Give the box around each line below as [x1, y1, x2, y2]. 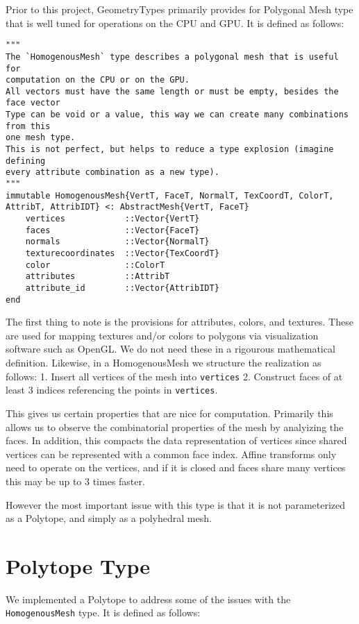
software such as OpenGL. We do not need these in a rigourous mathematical [6, 341, 335, 356]
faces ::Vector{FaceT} [25, 225, 200, 235]
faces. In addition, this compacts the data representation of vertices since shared [6, 433, 347, 448]
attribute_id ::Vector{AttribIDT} [25, 283, 219, 293]
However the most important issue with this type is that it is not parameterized [6, 497, 346, 512]
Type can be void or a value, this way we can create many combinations [6, 110, 349, 120]
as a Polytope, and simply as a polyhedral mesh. [6, 511, 212, 525]
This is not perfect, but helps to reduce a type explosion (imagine [6, 144, 334, 155]
